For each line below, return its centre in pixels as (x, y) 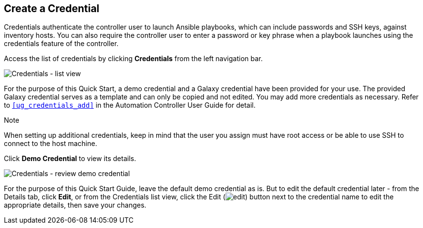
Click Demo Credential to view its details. (70, 159)
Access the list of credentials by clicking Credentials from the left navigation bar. (133, 59)
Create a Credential (52, 8)
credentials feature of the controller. (61, 44)
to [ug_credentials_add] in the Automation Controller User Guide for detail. (130, 105)
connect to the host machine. (51, 144)
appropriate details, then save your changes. (75, 205)
